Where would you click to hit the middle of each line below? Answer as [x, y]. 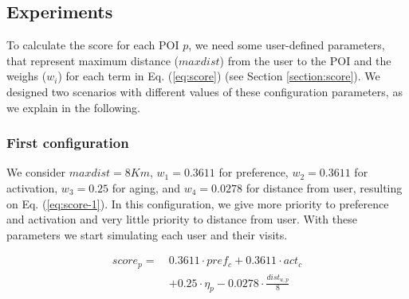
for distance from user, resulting [324, 187]
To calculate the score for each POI [93, 45]
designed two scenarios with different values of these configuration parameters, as [204, 91]
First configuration [68, 143]
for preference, [254, 172]
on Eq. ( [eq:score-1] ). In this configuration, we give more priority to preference [198, 203]
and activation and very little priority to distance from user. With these [182, 219]
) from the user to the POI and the [305, 60]
